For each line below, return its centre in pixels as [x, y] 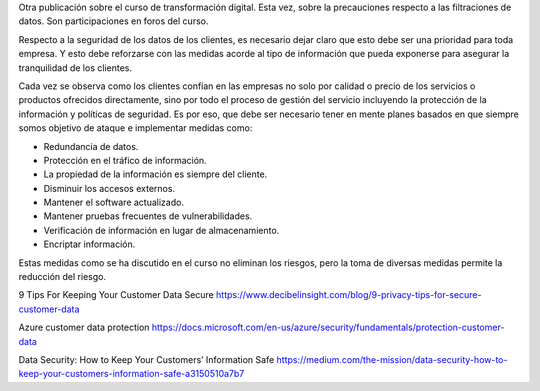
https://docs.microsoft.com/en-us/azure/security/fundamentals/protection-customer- [328, 327]
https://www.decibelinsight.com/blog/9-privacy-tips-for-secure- [348, 295]
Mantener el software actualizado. [114, 202]
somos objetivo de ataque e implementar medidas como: [135, 128]
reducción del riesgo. [62, 277]
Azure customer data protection [84, 327]
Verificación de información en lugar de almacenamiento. [161, 230]
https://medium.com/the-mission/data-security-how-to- [392, 359]
